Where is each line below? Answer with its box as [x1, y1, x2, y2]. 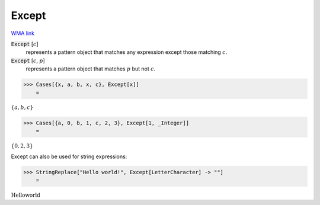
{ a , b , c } [11, 104, 34, 111]
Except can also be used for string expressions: [11, 153, 127, 160]
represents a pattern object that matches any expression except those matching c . [25, 49, 228, 56]
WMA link [11, 30, 35, 37]
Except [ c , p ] [11, 57, 46, 64]
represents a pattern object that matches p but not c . [25, 65, 156, 72]
